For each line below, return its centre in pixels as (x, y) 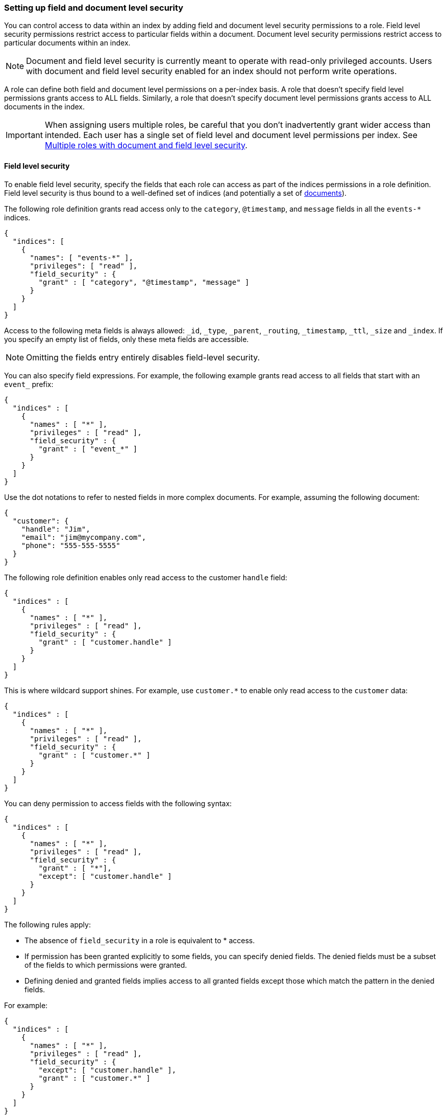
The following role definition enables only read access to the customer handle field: (146, 577)
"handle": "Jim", (56, 529)
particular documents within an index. (67, 43)
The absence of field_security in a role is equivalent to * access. (140, 940)
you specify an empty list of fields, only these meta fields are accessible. (127, 339)
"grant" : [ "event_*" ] (88, 449)
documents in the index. (45, 107)
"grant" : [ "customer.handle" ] (105, 642)
